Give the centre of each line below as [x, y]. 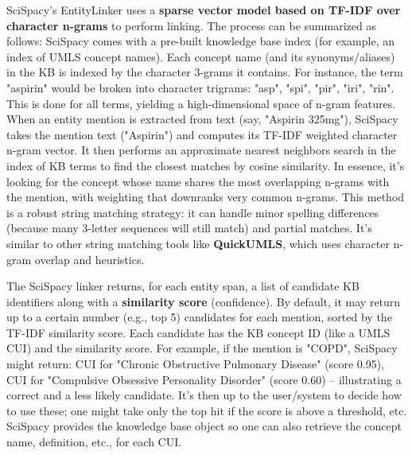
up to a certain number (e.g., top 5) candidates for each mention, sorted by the [199, 317]
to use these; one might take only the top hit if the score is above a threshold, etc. [207, 410]
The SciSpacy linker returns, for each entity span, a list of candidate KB [183, 286]
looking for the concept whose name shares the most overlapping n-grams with [198, 181]
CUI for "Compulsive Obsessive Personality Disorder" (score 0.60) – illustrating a [204, 379]
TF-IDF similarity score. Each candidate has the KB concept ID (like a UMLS [198, 332]
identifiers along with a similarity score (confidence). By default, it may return [204, 301]
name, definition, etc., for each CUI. [94, 442]
